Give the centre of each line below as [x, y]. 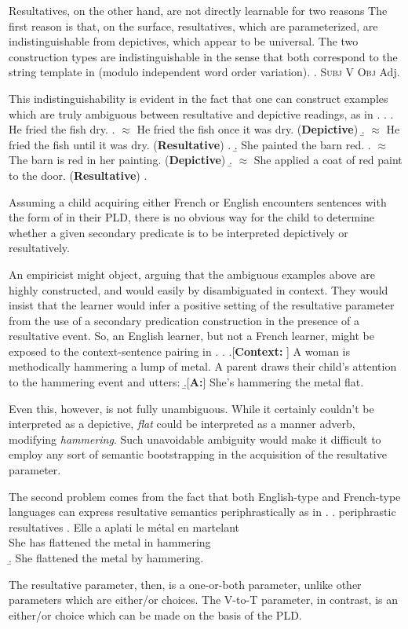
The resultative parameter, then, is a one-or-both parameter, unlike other [185, 584]
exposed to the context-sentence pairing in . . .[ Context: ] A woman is [180, 351]
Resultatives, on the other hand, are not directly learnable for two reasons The [198, 10]
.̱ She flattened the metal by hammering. [106, 558]
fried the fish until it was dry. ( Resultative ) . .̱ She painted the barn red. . [190, 144]
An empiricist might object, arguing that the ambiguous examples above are [192, 274]
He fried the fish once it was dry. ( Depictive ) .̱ [251, 129]
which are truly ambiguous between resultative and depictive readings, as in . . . [201, 113]
